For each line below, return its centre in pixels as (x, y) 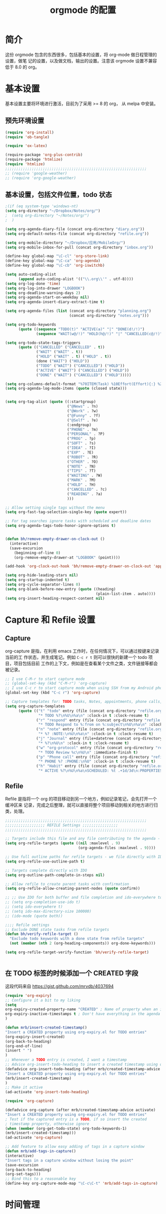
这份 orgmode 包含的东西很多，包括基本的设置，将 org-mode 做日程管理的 (81, 55)
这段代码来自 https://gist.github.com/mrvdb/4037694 (60, 986)
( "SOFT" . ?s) (82, 443)
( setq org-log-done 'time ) (33, 284)
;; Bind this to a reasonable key (41, 1179)
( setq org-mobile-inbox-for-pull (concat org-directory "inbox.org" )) (79, 247)
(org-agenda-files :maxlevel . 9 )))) (117, 848)
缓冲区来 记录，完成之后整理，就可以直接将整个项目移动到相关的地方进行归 (82, 805)
